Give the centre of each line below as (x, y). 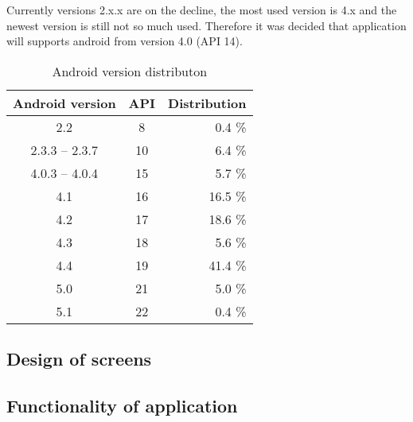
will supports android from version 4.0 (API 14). (125, 41)
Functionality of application (122, 405)
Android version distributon (130, 71)
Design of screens (79, 359)
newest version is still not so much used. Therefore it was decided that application (206, 25)
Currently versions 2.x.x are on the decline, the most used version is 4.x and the (202, 10)
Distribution (207, 103)
